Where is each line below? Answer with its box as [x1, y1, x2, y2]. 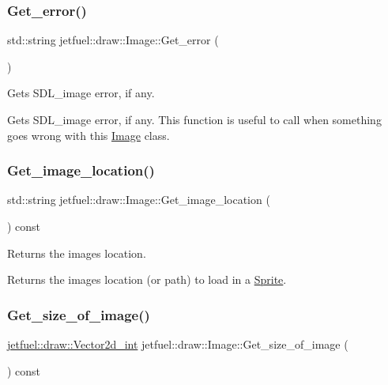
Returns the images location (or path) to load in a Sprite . [7, 271, 287, 288]
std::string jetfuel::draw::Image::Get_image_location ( [7, 191, 270, 208]
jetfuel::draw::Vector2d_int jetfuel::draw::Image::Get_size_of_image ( [7, 336, 348, 352]
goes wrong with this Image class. [7, 126, 170, 143]
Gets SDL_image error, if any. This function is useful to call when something [7, 111, 382, 127]
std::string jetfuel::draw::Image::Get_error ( [7, 32, 219, 48]
